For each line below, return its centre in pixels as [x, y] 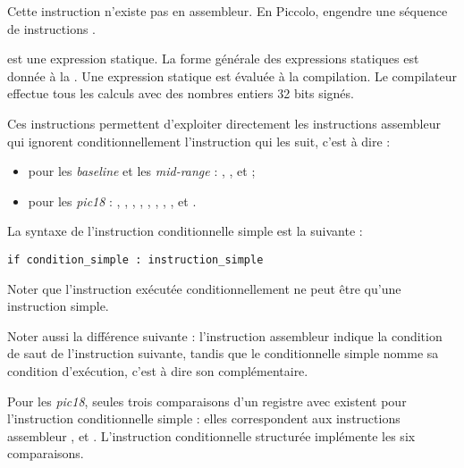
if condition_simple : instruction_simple [135, 259]
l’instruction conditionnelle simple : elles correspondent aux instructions [204, 418]
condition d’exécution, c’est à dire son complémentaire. [158, 370]
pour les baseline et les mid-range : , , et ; [142, 171]
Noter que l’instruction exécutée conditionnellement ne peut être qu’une [204, 288]
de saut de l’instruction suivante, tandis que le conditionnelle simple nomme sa [223, 353]
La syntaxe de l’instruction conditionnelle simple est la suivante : [185, 231]
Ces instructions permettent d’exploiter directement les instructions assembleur [224, 123]
